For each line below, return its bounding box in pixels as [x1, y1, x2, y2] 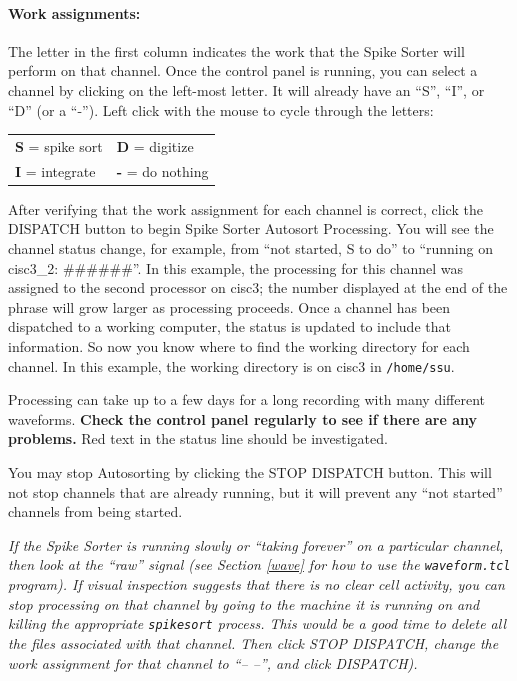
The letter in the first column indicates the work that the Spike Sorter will [8, 40, 465, 61]
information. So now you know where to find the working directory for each [8, 336, 470, 357]
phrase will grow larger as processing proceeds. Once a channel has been [8, 296, 451, 317]
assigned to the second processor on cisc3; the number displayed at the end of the [8, 277, 508, 298]
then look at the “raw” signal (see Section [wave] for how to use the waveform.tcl [8, 554, 511, 575]
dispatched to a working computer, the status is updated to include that [8, 316, 451, 337]
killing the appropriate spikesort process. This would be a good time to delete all [8, 613, 506, 634]
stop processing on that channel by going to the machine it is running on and [8, 593, 480, 614]
